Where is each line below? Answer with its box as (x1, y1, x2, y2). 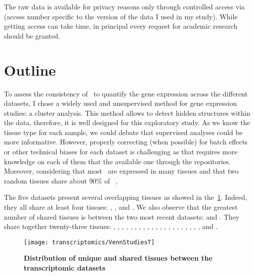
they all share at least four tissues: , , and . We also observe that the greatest (4, 202, 238, 212)
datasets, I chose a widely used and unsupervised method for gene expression (4, 98, 237, 108)
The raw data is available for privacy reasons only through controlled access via (4, 1, 245, 11)
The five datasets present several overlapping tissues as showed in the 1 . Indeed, (4, 192, 247, 202)
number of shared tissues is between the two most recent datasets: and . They (4, 211, 240, 222)
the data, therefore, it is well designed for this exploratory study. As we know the (4, 117, 250, 128)
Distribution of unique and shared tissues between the (24, 253, 212, 263)
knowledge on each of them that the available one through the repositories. (4, 156, 231, 166)
